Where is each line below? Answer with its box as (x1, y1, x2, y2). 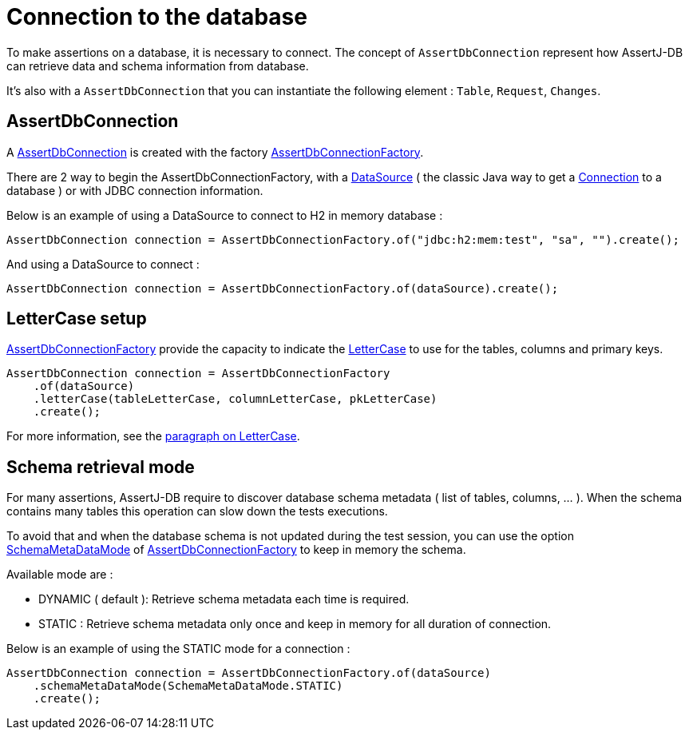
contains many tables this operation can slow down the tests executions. (6, 504, 388, 519)
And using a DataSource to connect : (6, 257, 200, 271)
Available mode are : (6, 567, 113, 582)
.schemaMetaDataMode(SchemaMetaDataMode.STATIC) (33, 679, 343, 693)
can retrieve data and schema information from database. (6, 58, 309, 73)
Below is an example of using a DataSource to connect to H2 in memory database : (6, 208, 443, 222)
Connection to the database (6, 3, 307, 30)
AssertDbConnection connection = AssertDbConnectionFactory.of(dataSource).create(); (6, 281, 559, 295)
